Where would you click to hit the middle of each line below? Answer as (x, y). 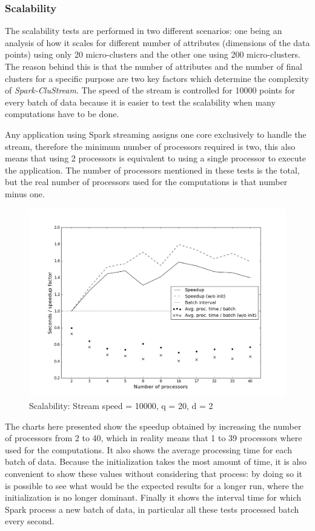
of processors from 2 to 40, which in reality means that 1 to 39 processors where (154, 438)
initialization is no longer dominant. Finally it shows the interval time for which (153, 497)
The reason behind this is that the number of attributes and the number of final (154, 66)
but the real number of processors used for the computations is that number (146, 182)
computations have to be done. (62, 114)
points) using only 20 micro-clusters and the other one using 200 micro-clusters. (153, 54)
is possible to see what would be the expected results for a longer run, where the (154, 485)
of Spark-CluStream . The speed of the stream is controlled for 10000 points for (150, 90)
